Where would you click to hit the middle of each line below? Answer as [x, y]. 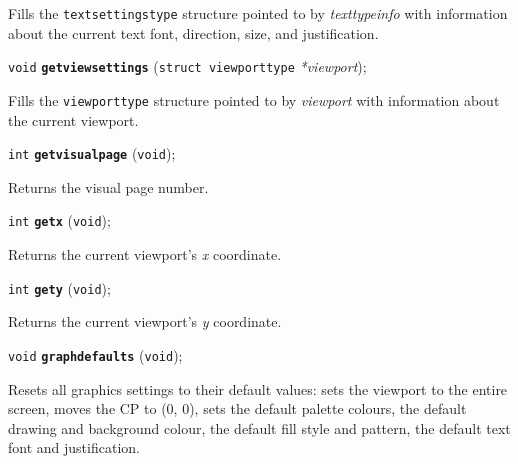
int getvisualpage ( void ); [92, 153]
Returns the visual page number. [108, 186]
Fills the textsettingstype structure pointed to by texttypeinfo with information [258, 13]
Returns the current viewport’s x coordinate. [145, 254]
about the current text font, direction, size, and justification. [193, 32]
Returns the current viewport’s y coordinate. [145, 321]
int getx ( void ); [59, 220]
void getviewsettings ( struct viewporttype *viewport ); [187, 66]
